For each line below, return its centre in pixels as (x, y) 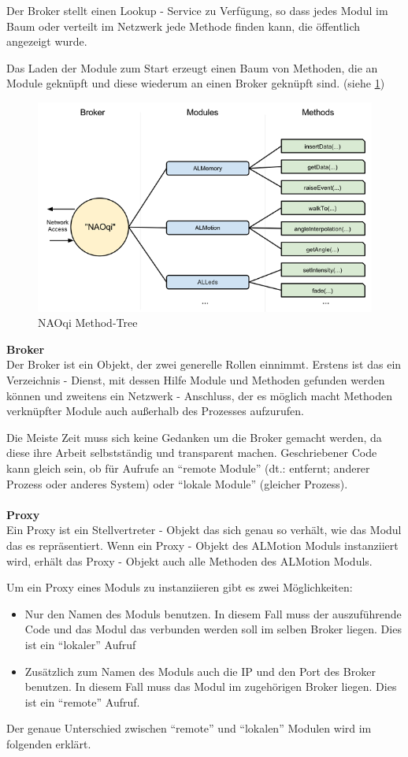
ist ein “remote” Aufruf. (82, 701)
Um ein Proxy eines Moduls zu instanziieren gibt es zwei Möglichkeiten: (180, 587)
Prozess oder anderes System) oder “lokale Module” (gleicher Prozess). (177, 483)
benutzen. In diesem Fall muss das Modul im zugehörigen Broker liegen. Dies (211, 686)
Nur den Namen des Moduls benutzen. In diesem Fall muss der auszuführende (213, 613)
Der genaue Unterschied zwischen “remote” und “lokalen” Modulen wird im (189, 728)
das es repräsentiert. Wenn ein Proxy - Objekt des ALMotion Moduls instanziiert (202, 545)
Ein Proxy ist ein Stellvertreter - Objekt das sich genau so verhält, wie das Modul (204, 530)
